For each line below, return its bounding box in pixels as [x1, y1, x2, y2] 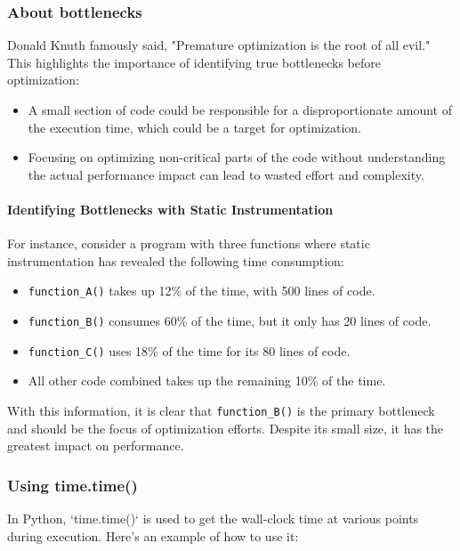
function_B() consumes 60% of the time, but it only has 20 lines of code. [28, 312, 432, 330]
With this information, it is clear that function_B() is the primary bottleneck [7, 401, 435, 419]
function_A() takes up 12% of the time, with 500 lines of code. [28, 281, 375, 300]
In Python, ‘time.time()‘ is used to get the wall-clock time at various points [7, 508, 419, 527]
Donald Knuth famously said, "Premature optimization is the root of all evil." [7, 36, 431, 54]
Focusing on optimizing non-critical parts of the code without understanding [28, 148, 446, 166]
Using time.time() [7, 474, 138, 496]
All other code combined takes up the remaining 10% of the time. [28, 371, 386, 390]
